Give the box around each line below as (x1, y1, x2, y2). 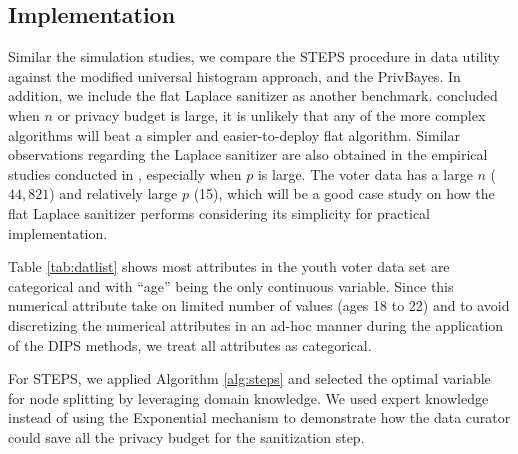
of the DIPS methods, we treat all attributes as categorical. (8, 334, 372, 355)
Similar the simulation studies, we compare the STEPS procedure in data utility (8, 46, 500, 67)
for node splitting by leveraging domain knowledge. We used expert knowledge (8, 387, 489, 408)
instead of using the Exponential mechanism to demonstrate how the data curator (8, 407, 511, 428)
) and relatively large (49, 183, 178, 204)
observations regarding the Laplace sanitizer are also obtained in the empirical (8, 144, 488, 165)
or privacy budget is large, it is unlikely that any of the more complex (57, 104, 486, 125)
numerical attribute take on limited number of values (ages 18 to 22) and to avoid (8, 295, 510, 316)
